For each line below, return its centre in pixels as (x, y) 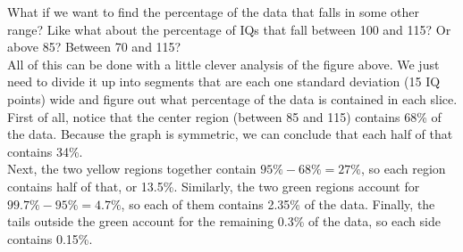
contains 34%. (45, 151)
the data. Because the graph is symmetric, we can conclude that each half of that (230, 134)
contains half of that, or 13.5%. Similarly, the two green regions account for (214, 186)
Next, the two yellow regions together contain (132, 169)
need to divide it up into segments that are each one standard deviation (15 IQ (224, 81)
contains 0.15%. (50, 238)
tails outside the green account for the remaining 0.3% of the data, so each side (224, 221)
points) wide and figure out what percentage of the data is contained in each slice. (232, 98)
